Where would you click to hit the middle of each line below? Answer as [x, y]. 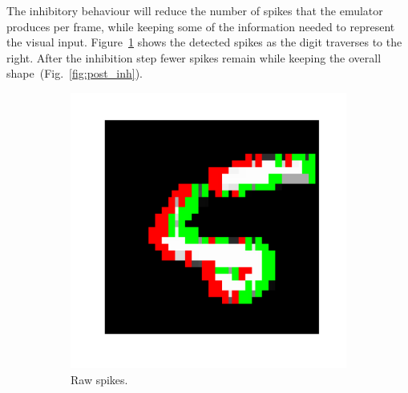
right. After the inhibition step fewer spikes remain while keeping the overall [194, 57]
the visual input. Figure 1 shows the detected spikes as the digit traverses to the [204, 42]
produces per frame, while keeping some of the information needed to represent [201, 26]
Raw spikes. [99, 379]
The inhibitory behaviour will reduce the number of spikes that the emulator [195, 10]
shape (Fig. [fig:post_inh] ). [75, 73]
